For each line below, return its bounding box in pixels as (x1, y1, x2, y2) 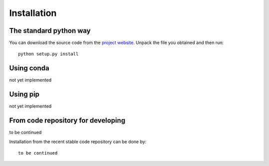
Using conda (9, 64, 49, 72)
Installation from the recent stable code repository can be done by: (9, 139, 146, 145)
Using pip (9, 90, 40, 99)
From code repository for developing (9, 116, 126, 125)
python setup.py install (18, 51, 79, 57)
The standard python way (9, 26, 91, 35)
